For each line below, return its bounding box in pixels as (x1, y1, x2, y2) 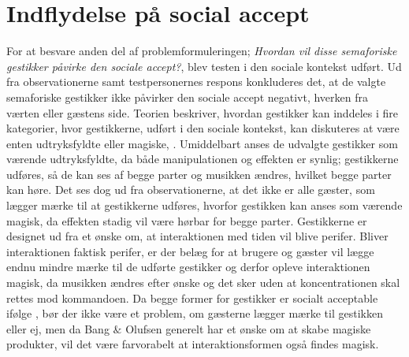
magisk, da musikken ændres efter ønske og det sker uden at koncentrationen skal (6, 274, 400, 291)
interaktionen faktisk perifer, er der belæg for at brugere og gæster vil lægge (6, 243, 374, 259)
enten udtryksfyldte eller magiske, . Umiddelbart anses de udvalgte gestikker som (6, 135, 398, 151)
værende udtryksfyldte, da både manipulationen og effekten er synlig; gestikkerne (6, 151, 399, 167)
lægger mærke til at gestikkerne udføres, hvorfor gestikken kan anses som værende (6, 197, 403, 214)
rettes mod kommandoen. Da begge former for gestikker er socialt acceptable (6, 289, 378, 306)
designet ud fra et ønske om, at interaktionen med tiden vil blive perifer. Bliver (6, 228, 389, 244)
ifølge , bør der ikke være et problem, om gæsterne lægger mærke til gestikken (6, 305, 383, 322)
